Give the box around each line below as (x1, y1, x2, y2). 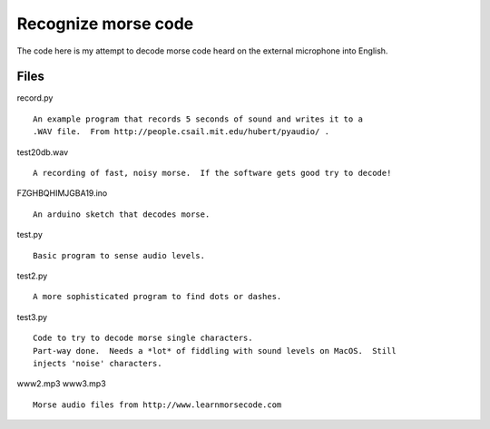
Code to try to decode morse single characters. (33, 333, 253, 344)
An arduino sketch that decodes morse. (33, 209, 211, 219)
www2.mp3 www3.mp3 (16, 378, 106, 389)
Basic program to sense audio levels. (33, 250, 206, 260)
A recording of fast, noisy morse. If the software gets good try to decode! (33, 168, 392, 179)
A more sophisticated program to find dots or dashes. (33, 291, 282, 302)
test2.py (16, 270, 48, 281)
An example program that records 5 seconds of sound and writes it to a (33, 113, 363, 124)
